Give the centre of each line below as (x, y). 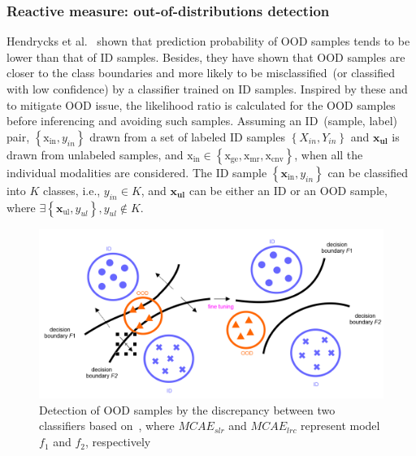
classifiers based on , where (107, 426)
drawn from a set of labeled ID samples (187, 136)
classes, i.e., (71, 190)
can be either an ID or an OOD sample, (288, 190)
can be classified (368, 172)
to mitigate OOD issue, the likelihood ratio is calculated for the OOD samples (201, 104)
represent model (340, 426)
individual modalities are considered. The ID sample (137, 172)
